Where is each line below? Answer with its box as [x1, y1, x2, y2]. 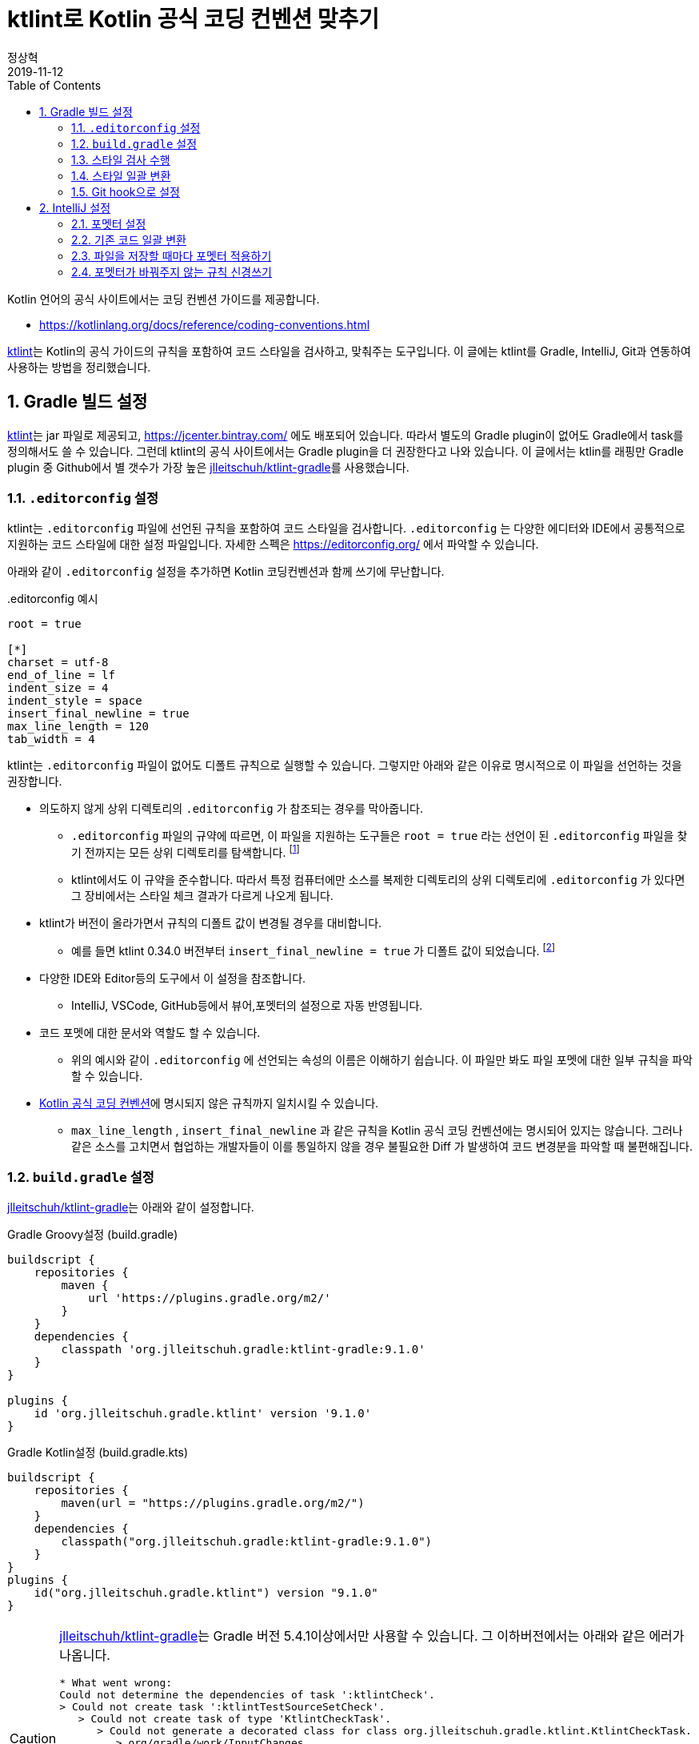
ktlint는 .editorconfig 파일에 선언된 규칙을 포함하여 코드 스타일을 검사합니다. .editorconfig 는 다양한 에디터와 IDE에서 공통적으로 [7, 521, 685, 536]
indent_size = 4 [7, 681, 109, 695]
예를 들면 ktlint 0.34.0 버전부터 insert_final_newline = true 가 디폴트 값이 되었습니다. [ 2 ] [71, 942, 556, 958]
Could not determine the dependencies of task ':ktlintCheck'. [59, 1689, 435, 1702]
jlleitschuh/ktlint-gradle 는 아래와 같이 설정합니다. [7, 1200, 254, 1215]
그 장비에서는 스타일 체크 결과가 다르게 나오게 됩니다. [71, 889, 334, 902]
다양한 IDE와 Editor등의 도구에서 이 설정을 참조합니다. [39, 970, 306, 985]
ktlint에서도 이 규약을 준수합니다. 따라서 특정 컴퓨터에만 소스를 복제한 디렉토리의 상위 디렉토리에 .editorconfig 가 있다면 [71, 873, 685, 886]
